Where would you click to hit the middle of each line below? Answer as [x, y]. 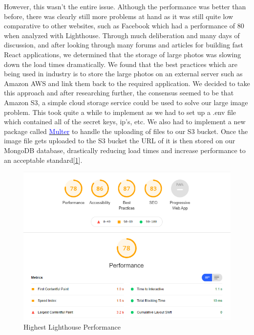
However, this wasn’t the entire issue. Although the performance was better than [125, 6]
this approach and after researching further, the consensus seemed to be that [119, 93]
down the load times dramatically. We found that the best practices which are [121, 64]
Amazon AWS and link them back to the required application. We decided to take [127, 83]
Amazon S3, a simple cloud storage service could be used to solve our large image [126, 102]
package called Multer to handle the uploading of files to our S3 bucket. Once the [126, 131]
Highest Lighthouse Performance [72, 326]
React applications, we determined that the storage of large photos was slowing [123, 54]
